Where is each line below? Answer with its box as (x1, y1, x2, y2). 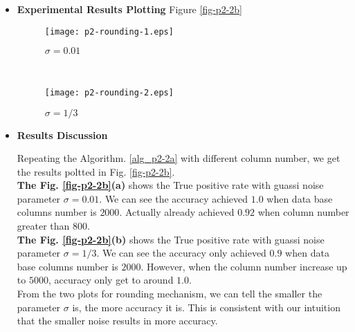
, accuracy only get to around (48, 273, 174, 287)
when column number (257, 205, 349, 219)
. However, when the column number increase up (140, 259, 347, 273)
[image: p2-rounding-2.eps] (44, 87, 174, 98)
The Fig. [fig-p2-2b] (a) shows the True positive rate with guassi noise (17, 178, 324, 192)
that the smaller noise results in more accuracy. (17, 313, 218, 328)
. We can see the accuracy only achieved (96, 246, 266, 260)
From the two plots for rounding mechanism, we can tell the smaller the (17, 286, 322, 301)
